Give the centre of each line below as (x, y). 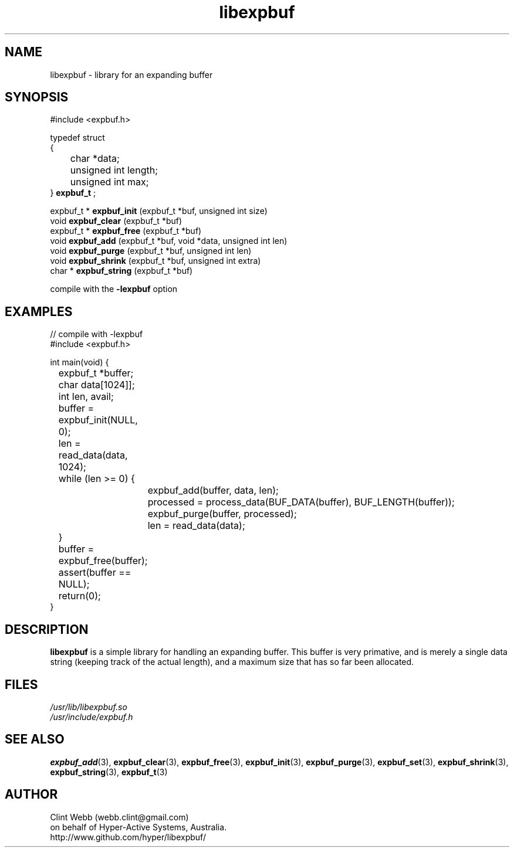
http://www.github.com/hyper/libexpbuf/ (128, 837)
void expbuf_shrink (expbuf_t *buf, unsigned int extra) (155, 261)
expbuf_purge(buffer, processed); (222, 514)
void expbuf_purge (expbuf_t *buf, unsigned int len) (151, 251)
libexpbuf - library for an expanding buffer (131, 74)
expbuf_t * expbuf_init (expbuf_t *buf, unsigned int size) (159, 211)
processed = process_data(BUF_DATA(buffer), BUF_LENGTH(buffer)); (301, 502)
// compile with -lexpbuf (97, 334)
